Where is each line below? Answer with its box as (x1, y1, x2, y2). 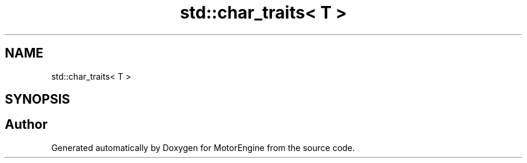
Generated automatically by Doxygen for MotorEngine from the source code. (51, 142, 355, 153)
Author (5, 117, 48, 132)
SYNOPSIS (5, 92, 70, 107)
